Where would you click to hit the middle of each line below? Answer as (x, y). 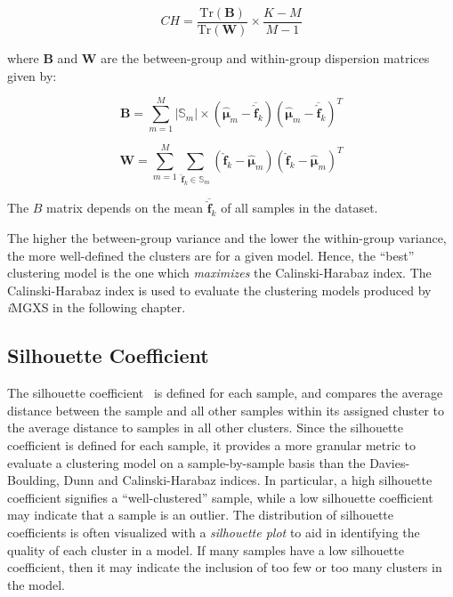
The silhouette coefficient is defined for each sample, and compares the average (225, 393)
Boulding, (33, 480)
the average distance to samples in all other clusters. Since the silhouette (206, 428)
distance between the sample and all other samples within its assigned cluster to (226, 410)
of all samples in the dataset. (299, 208)
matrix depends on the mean (125, 208)
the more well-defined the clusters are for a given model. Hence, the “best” (211, 255)
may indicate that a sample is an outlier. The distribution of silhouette (201, 515)
